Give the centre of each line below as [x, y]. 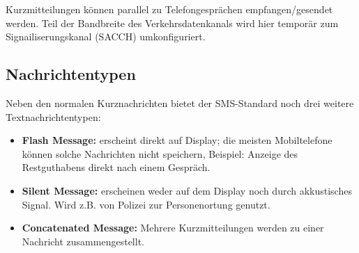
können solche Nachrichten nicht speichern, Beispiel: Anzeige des [160, 153]
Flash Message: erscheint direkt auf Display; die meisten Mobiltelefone [177, 140]
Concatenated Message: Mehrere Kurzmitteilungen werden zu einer [173, 228]
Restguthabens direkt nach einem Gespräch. [116, 167]
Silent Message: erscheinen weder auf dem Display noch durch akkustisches [187, 190]
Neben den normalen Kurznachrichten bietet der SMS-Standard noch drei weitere [180, 103]
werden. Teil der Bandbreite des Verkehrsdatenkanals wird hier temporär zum [172, 23]
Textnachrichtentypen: [53, 116]
